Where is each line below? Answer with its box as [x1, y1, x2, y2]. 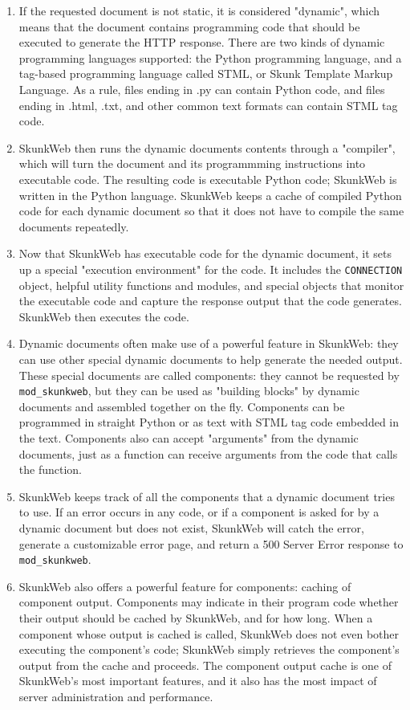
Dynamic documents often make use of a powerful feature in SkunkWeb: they [18, 335, 399, 352]
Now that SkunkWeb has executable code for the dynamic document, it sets [18, 245, 392, 262]
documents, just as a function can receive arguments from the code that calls [18, 445, 398, 462]
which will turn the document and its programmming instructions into [18, 155, 366, 172]
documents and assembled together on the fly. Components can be [18, 398, 345, 414]
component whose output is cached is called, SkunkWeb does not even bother [18, 625, 400, 642]
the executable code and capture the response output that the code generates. [18, 292, 402, 309]
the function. [18, 461, 82, 478]
